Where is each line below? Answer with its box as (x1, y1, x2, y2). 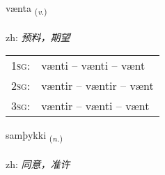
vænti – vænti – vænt (41, 57, 146, 74)
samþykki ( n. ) (6, 128, 63, 144)
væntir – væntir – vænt (41, 77, 154, 94)
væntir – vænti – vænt (41, 98, 150, 114)
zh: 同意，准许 (6, 157, 70, 172)
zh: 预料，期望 (6, 29, 70, 44)
